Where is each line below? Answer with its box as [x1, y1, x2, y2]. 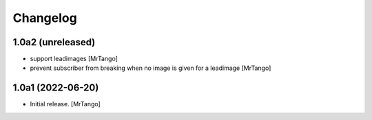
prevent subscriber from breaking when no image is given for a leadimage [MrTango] [30, 64, 271, 72]
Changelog [12, 10, 77, 25]
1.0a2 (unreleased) [12, 36, 96, 48]
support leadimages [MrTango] [30, 55, 118, 63]
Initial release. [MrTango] [30, 100, 101, 108]
